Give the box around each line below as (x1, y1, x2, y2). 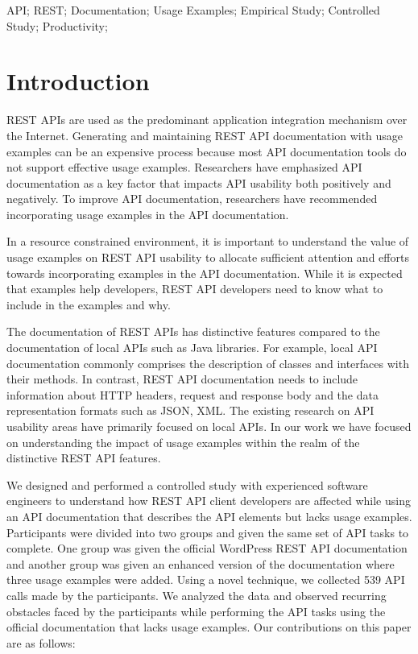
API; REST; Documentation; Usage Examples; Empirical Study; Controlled (6, 2, 380, 18)
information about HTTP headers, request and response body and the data (6, 386, 379, 403)
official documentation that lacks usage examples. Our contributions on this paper (6, 619, 412, 635)
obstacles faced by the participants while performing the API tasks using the (6, 602, 386, 619)
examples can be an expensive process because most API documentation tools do (6, 143, 407, 159)
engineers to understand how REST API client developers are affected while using (6, 492, 411, 509)
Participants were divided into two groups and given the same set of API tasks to (6, 524, 409, 540)
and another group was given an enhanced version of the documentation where (6, 555, 395, 572)
